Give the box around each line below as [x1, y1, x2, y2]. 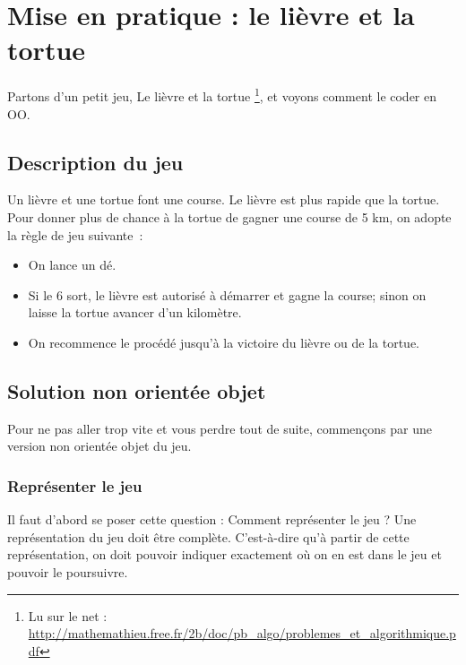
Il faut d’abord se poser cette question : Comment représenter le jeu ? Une [7, 510, 417, 529]
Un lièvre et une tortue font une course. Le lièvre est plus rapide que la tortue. [7, 190, 440, 209]
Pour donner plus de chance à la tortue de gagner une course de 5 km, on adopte [7, 207, 452, 226]
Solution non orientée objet [7, 376, 266, 404]
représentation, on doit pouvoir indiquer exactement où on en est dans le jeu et [7, 545, 442, 564]
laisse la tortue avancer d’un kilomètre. [28, 303, 242, 322]
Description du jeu [7, 148, 184, 176]
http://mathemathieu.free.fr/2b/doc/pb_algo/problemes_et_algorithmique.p [28, 624, 456, 643]
